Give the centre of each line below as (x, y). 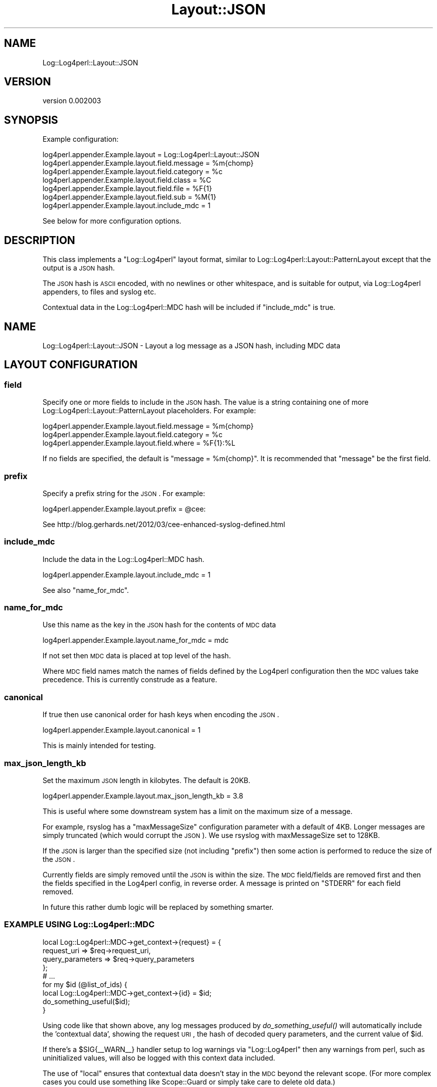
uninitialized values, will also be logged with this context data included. (159, 1058)
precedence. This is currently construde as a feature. (130, 680)
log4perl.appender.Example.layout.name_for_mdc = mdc (136, 640)
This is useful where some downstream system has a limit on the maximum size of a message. (198, 811)
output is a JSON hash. (79, 268)
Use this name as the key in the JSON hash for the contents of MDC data (159, 625)
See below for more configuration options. (112, 221)
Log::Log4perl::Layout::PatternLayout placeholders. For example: (149, 411)
